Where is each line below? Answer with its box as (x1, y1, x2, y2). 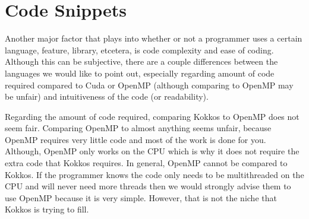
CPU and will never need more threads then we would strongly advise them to (5, 180, 291, 192)
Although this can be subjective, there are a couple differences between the (5, 55, 278, 68)
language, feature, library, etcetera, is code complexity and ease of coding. (5, 43, 274, 56)
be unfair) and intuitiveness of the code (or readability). (5, 90, 209, 103)
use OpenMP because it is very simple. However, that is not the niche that (5, 191, 277, 204)
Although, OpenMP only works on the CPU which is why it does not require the (5, 145, 299, 157)
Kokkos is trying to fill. (5, 203, 89, 215)
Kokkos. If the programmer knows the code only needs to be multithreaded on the (5, 168, 304, 180)
